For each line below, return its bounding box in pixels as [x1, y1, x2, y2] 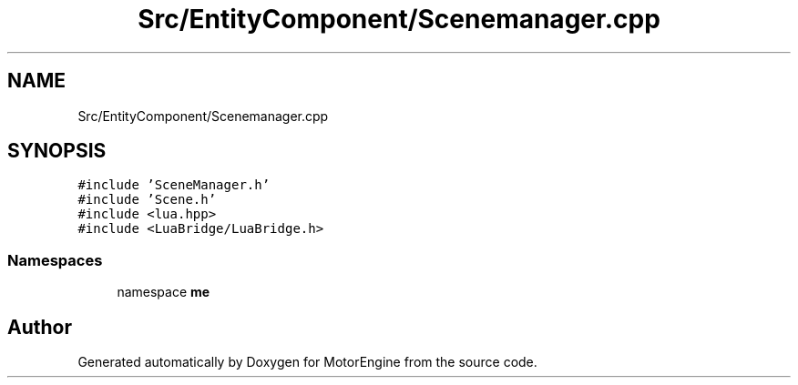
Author [7, 315, 72, 339]
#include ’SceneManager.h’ [77, 177, 271, 193]
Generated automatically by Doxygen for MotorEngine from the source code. [77, 354, 537, 370]
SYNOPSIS [7, 139, 107, 163]
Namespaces [7, 250, 103, 269]
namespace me [117, 284, 210, 300]
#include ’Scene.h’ [77, 192, 217, 208]
